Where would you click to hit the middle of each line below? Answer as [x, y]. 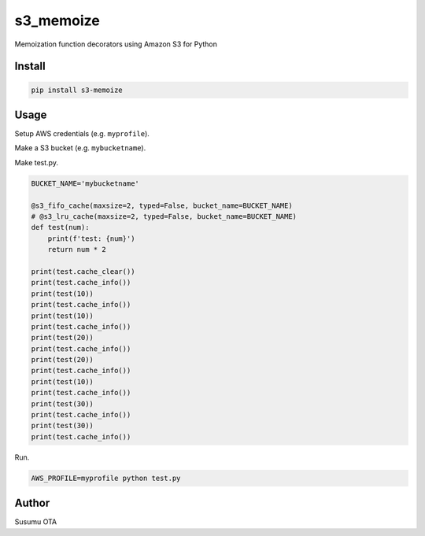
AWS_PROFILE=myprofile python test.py [106, 478]
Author [32, 503]
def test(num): [60, 227]
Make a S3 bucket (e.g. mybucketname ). [80, 148]
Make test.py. [37, 162]
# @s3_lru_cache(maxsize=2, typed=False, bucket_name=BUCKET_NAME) [164, 216]
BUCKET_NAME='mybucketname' [85, 183]
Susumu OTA [36, 522]
